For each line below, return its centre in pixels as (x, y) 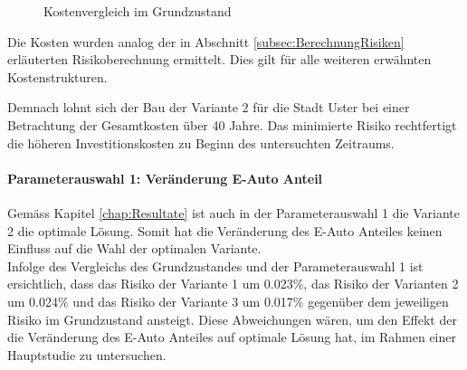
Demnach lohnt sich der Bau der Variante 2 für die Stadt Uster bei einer (209, 107)
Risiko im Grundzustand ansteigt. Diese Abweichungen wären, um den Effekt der (232, 319)
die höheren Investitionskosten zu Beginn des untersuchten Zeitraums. (201, 142)
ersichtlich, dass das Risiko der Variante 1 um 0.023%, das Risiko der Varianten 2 (233, 284)
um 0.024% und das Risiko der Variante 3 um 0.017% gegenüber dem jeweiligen (228, 301)
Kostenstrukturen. (57, 76)
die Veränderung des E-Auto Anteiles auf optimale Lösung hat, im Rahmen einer (232, 337)
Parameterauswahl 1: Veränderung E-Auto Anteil (165, 178)
